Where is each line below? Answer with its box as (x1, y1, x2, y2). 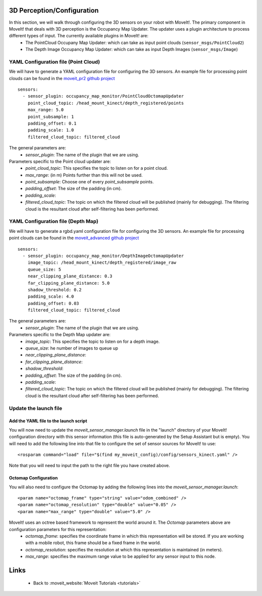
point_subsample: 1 (27, 114, 74, 119)
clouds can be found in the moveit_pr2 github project (9, 75, 115, 81)
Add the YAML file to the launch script (9, 418, 87, 424)
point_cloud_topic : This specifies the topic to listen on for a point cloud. (25, 165, 168, 171)
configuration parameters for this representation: (9, 526, 107, 532)
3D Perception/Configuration (9, 6, 99, 15)
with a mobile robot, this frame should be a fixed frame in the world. (25, 540, 161, 546)
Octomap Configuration (9, 475, 58, 481)
